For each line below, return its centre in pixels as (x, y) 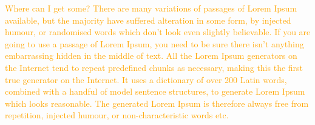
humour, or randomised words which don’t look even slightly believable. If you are (158, 32)
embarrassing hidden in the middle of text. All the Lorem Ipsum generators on (151, 56)
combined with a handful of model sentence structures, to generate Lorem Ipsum (155, 91)
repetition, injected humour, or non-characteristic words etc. (117, 115)
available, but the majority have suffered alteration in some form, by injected (148, 20)
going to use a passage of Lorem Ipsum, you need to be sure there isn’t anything (154, 43)
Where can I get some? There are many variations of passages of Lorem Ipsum (151, 8)
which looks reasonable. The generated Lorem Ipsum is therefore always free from (157, 103)
